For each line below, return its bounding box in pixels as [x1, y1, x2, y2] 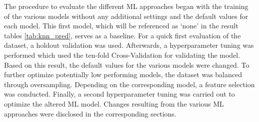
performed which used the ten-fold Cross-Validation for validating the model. [4, 49, 240, 60]
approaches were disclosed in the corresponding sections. [4, 108, 176, 119]
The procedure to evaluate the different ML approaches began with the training [4, 1, 248, 11]
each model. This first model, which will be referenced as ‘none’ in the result [4, 20, 238, 31]
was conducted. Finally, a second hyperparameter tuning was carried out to [4, 89, 235, 99]
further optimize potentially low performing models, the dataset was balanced [4, 69, 242, 80]
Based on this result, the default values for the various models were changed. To [4, 59, 249, 70]
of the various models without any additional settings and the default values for [4, 10, 248, 21]
